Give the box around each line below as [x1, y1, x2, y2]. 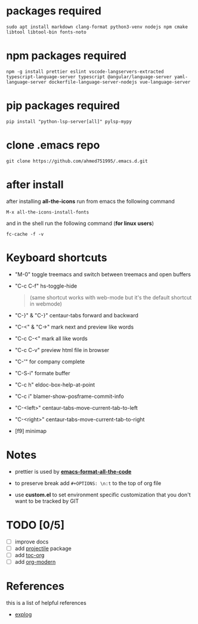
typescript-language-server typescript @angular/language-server [6, 73, 172, 80]
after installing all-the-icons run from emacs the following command [6, 197, 175, 205]
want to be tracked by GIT [14, 497, 79, 505]
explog [14, 610, 32, 618]
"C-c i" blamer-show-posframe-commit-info [14, 393, 124, 400]
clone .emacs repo [6, 138, 100, 152]
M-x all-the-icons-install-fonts [6, 209, 89, 215]
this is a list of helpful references [6, 599, 86, 606]
